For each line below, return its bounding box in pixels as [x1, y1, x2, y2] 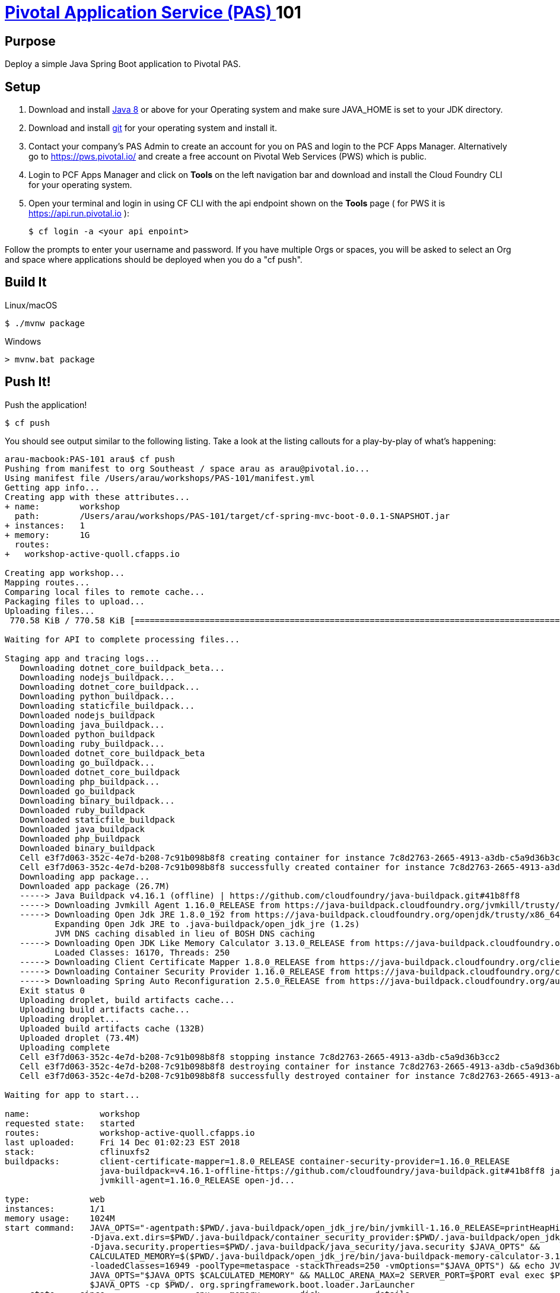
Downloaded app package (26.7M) [20, 881, 170, 891]
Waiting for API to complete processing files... [5, 634, 240, 644]
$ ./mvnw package [5, 318, 85, 328]
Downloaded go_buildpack [20, 786, 135, 796]
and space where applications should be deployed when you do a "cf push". [5, 254, 303, 265]
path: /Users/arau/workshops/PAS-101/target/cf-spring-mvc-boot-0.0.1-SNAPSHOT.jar [14, 511, 450, 521]
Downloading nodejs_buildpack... [20, 672, 175, 682]
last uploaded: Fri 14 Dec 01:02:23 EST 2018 [5, 1137, 240, 1147]
